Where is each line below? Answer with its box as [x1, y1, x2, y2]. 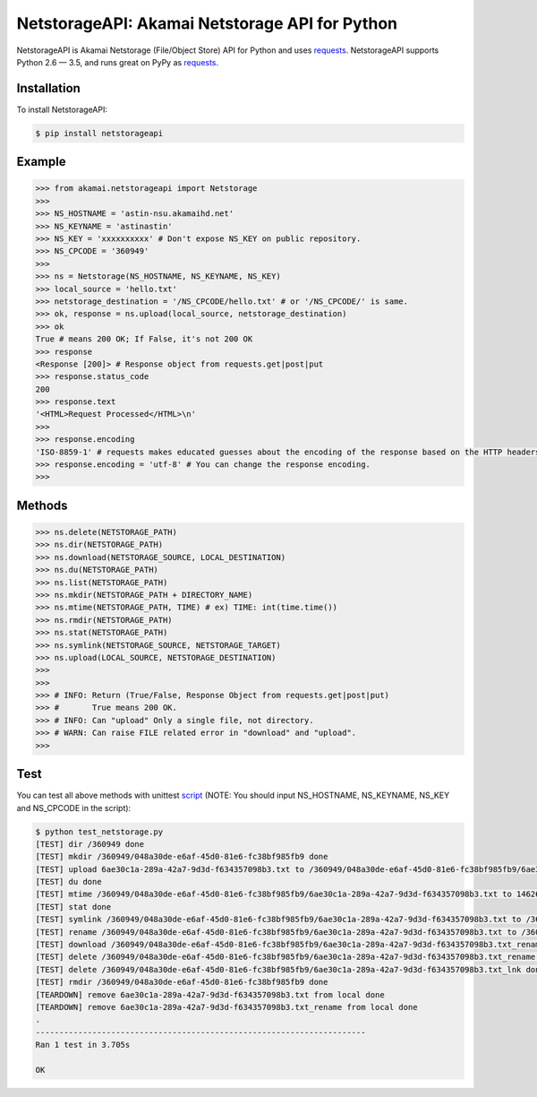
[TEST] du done [35, 877, 102, 887]
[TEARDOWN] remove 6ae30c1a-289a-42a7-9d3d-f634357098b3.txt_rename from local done [35, 1002, 418, 1012]
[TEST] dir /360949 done [35, 839, 145, 849]
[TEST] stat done [35, 902, 112, 911]
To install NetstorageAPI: [16, 104, 107, 115]
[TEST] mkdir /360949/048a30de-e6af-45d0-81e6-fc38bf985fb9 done [35, 851, 328, 862]
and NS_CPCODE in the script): [16, 802, 132, 813]
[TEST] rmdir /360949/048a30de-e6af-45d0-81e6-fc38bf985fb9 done [35, 977, 328, 988]
